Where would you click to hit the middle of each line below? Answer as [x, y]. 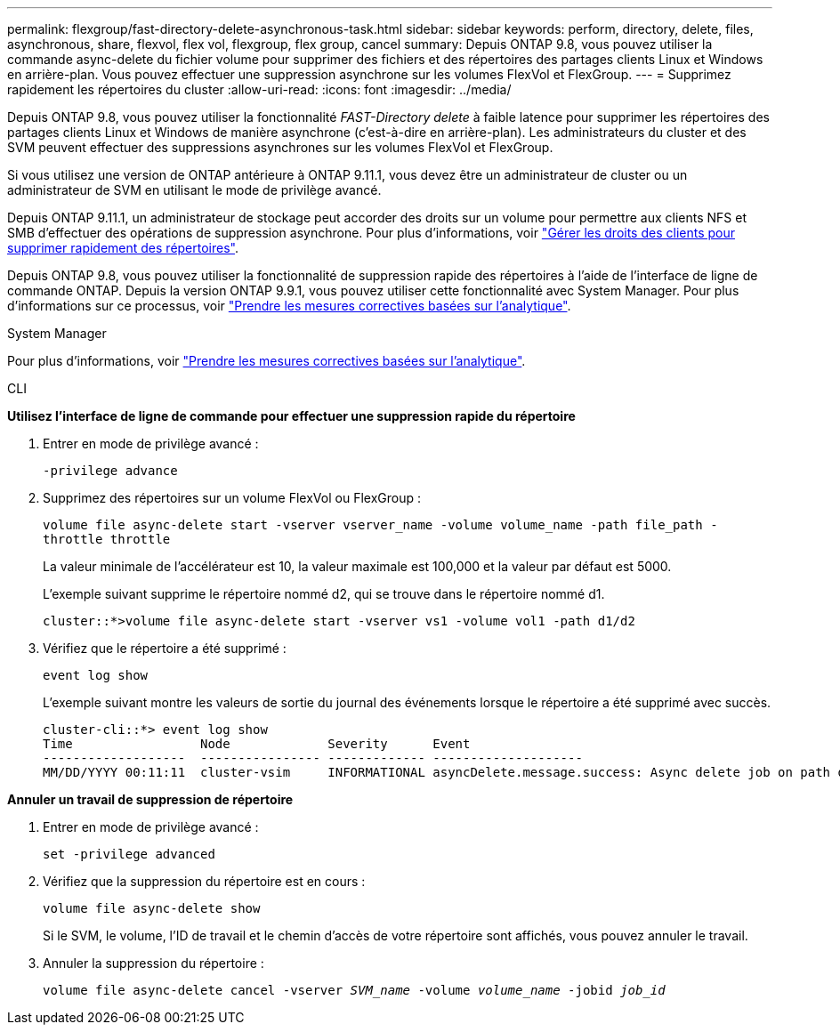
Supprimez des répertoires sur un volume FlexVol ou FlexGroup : [232, 498]
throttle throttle [107, 539]
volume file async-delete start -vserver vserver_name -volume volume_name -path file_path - [380, 525]
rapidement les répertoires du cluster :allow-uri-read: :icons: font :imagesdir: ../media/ [259, 89]
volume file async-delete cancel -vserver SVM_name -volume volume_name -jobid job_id [354, 990]
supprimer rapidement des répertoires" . [123, 248]
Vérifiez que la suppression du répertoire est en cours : [204, 881]
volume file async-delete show [152, 908]
